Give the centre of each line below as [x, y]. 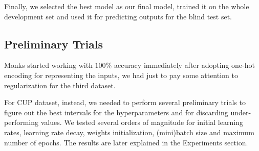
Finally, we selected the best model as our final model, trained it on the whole [127, 6]
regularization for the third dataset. [60, 85]
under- [241, 112]
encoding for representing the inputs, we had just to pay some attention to [121, 75]
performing [21, 122]
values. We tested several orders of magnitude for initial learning [142, 122]
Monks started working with [48, 65]
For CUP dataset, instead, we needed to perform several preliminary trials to [125, 102]
